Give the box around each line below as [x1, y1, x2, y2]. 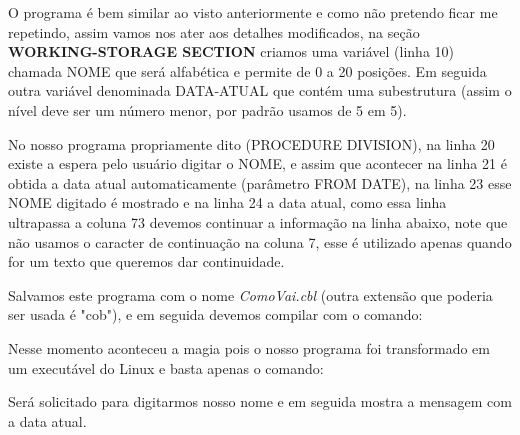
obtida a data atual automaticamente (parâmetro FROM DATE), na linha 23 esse [8, 172, 512, 193]
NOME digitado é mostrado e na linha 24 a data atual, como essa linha [8, 192, 447, 213]
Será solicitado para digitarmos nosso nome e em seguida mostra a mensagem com [8, 391, 512, 412]
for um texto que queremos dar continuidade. [8, 251, 285, 272]
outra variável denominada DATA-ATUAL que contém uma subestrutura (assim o [8, 80, 512, 101]
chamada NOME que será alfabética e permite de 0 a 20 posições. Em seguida [8, 60, 487, 81]
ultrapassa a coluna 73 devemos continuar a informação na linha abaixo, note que [8, 211, 508, 232]
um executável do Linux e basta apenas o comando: [8, 357, 324, 378]
